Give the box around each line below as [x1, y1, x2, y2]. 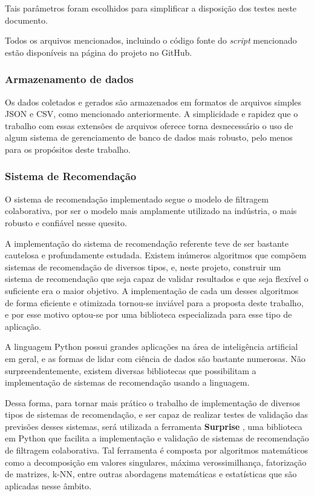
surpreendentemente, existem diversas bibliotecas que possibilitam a [5, 364, 257, 377]
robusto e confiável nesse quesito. [5, 216, 127, 229]
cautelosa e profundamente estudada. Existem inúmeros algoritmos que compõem [5, 249, 307, 261]
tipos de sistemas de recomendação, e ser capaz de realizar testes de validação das [5, 408, 308, 421]
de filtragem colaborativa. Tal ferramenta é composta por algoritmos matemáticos [5, 444, 308, 457]
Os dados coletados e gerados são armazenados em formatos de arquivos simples [5, 95, 302, 108]
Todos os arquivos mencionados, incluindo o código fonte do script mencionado [5, 34, 297, 47]
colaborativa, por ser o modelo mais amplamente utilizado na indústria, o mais [5, 204, 297, 217]
